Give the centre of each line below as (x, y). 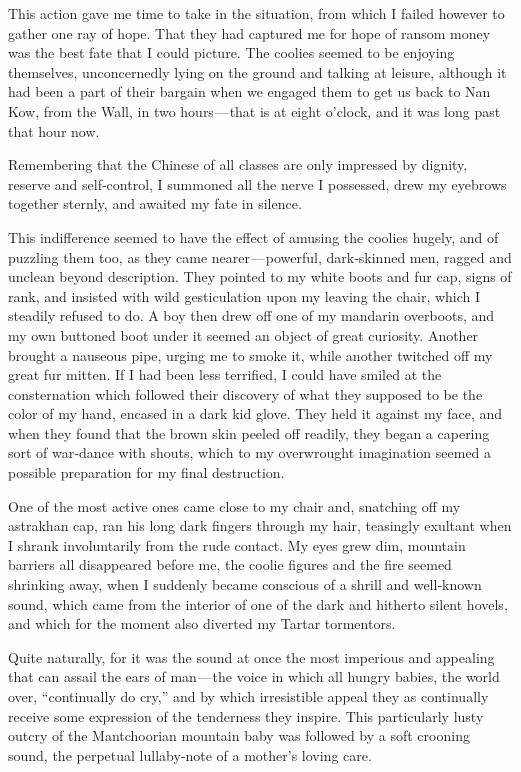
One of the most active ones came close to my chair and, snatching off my (234, 505)
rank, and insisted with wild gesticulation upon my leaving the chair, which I (244, 295)
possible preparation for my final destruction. (146, 472)
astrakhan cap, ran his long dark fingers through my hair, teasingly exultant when (260, 525)
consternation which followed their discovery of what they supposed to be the (245, 393)
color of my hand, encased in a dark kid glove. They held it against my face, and (255, 413)
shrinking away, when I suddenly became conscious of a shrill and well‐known (245, 584)
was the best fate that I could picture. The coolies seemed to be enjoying (231, 52)
